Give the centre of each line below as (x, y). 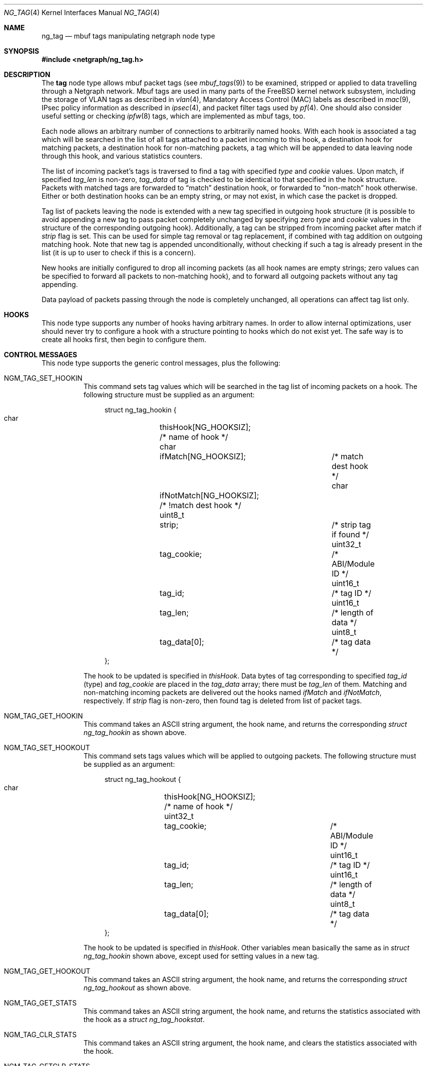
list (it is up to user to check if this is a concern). (119, 253)
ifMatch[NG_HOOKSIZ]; (203, 456)
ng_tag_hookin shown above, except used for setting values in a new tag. (201, 956)
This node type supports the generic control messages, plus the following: (161, 363)
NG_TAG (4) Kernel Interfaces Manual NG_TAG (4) (82, 12)
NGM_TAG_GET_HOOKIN (44, 716)
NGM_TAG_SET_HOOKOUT (47, 748)
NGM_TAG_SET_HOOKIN (43, 378)
